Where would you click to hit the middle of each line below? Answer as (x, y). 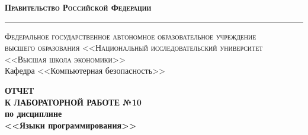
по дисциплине (33, 113)
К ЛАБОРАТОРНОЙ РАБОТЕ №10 (73, 102)
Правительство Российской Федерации (78, 7)
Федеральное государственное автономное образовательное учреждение (131, 36)
